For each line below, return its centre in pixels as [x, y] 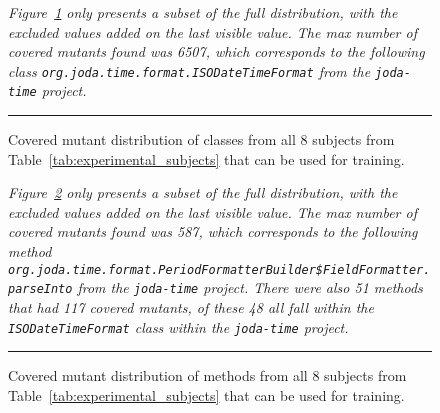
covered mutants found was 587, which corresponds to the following [213, 231]
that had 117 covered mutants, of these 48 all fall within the [191, 306]
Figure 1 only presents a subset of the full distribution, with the [203, 12]
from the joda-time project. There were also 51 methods [250, 287]
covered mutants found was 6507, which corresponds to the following [216, 51]
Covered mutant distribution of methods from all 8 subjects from [207, 375]
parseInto [40, 289]
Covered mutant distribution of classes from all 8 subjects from [201, 139]
